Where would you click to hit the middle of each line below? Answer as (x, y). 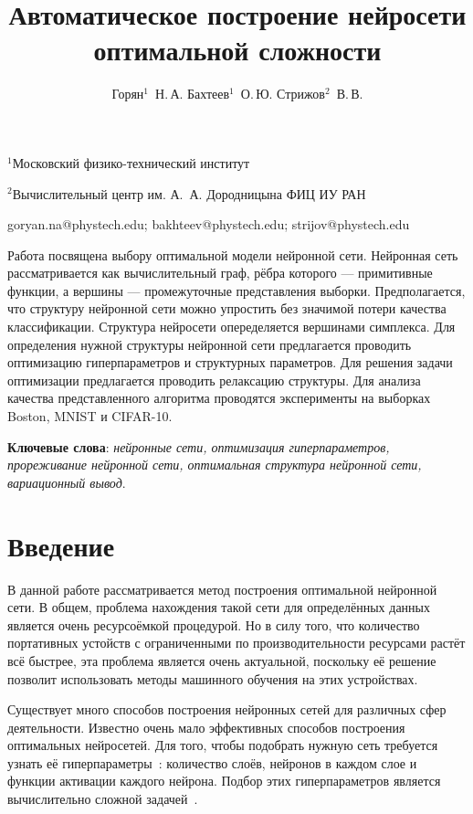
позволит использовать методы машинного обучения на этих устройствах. (213, 678)
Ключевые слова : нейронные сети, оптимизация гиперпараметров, (199, 446)
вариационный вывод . (67, 482)
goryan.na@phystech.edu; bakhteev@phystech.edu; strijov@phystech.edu (209, 224)
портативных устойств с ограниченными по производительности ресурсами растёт (236, 643)
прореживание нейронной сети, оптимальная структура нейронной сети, (215, 465)
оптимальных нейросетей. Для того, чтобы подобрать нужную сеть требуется (223, 745)
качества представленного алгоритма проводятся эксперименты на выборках (219, 398)
